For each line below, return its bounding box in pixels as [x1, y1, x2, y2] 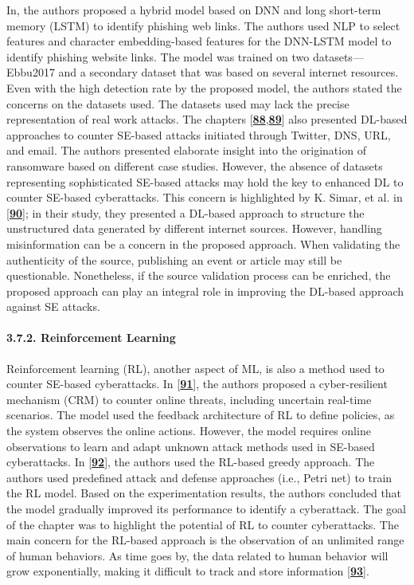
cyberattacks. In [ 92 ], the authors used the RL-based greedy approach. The [6, 453, 375, 470]
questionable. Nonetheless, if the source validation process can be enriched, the [6, 267, 391, 284]
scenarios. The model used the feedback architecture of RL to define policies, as [6, 406, 395, 423]
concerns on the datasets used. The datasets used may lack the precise [6, 95, 350, 112]
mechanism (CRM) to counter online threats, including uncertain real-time [6, 391, 372, 407]
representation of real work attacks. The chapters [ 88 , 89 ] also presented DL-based [6, 111, 408, 128]
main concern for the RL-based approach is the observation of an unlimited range [6, 532, 404, 548]
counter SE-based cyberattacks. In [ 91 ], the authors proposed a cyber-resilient [6, 375, 388, 392]
